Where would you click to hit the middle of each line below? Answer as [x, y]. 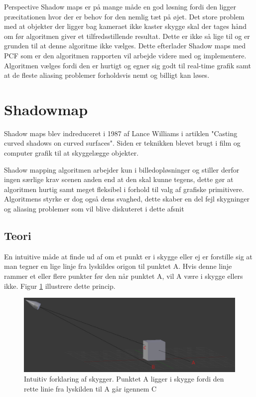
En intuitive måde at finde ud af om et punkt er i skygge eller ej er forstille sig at [128, 256]
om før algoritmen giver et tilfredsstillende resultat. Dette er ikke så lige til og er [127, 36]
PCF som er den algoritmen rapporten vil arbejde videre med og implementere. [125, 55]
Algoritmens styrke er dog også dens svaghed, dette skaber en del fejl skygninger [127, 199]
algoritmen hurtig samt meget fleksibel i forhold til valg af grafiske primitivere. [124, 189]
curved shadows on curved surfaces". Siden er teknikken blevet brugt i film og [122, 143]
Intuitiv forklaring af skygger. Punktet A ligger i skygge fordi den [124, 379]
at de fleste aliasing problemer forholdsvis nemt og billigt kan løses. [107, 75]
